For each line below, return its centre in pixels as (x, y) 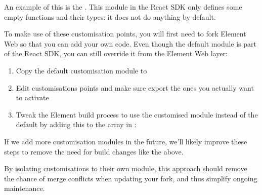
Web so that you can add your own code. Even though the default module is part (130, 43)
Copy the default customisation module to (81, 70)
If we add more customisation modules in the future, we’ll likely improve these (126, 141)
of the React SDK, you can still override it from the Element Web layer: (116, 53)
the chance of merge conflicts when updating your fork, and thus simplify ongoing (131, 178)
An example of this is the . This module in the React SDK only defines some (123, 7)
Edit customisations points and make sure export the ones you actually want (135, 87)
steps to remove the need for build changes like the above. (94, 151)
